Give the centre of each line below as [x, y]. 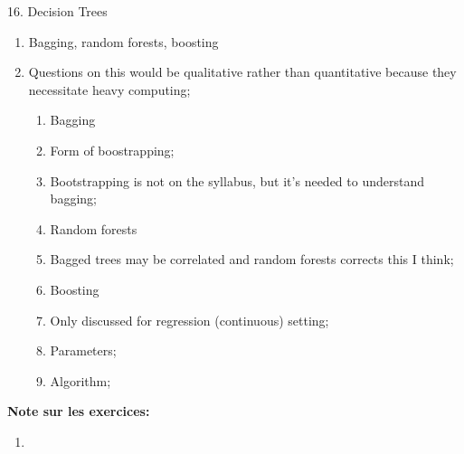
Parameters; [83, 350]
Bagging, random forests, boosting [123, 41]
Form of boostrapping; [112, 150]
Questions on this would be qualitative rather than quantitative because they [242, 72]
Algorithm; [80, 380]
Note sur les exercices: [79, 411]
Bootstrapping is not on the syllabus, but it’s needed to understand [237, 180]
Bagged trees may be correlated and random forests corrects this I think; [252, 259]
